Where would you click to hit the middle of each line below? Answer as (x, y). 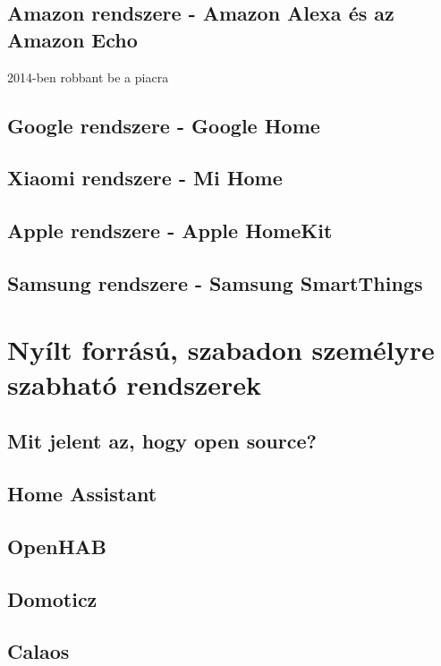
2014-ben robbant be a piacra (88, 77)
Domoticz (52, 598)
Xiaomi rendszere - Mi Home (145, 178)
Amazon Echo (72, 39)
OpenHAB (57, 546)
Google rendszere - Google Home (164, 125)
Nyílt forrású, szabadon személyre (221, 349)
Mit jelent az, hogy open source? (162, 441)
